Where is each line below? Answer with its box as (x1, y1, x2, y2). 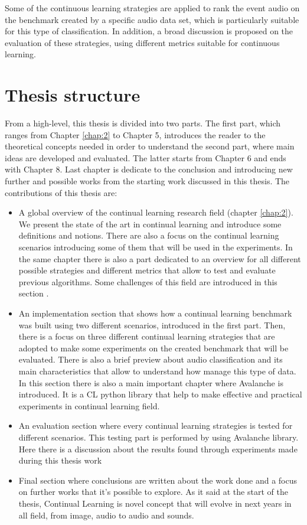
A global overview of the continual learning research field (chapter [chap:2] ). (18, 206, 293, 219)
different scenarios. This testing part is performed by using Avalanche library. (18, 431, 299, 443)
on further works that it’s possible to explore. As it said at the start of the (18, 485, 288, 498)
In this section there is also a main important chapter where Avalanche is (18, 376, 283, 389)
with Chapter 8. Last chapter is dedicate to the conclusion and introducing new (5, 163, 293, 175)
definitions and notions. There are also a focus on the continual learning (18, 229, 279, 242)
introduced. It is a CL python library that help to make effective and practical (18, 388, 302, 400)
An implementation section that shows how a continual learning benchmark (18, 307, 292, 319)
